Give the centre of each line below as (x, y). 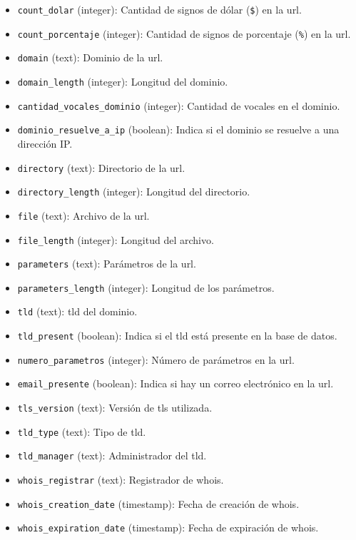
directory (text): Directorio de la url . (101, 167)
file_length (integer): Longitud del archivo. (116, 239)
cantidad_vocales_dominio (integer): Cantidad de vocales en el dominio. (179, 105)
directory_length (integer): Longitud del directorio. (134, 192)
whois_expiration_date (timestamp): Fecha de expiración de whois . (168, 528)
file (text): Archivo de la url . (83, 215)
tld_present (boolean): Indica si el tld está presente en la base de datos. (177, 336)
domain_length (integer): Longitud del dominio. (123, 81)
